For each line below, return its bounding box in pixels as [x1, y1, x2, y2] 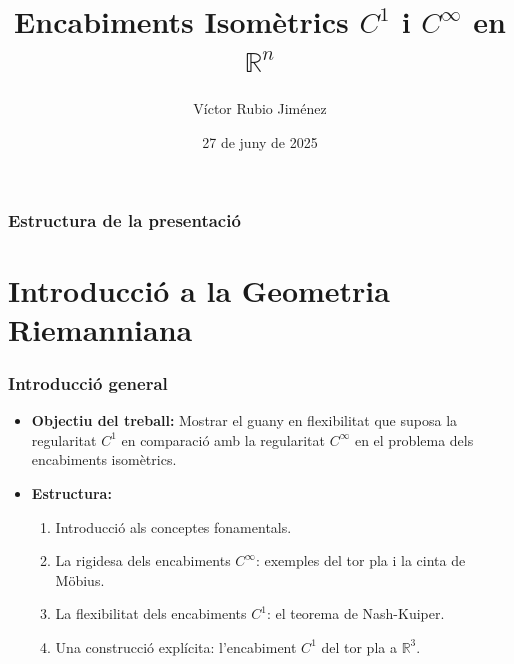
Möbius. [55, 569, 105, 590]
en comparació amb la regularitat [121, 429, 325, 450]
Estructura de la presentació [8, 207, 241, 232]
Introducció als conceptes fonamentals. [55, 516, 292, 537]
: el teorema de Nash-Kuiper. [266, 603, 445, 624]
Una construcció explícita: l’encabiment [55, 636, 297, 657]
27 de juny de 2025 [202, 131, 318, 152]
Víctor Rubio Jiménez [193, 98, 327, 119]
